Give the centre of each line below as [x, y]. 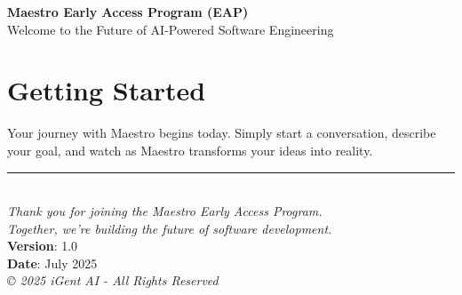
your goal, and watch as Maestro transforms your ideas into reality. [190, 150]
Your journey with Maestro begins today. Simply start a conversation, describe [222, 133]
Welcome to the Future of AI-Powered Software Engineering [171, 29]
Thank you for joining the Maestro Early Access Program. [165, 211]
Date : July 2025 [52, 263]
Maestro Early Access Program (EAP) [128, 12]
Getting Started [107, 90]
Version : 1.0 [43, 246]
